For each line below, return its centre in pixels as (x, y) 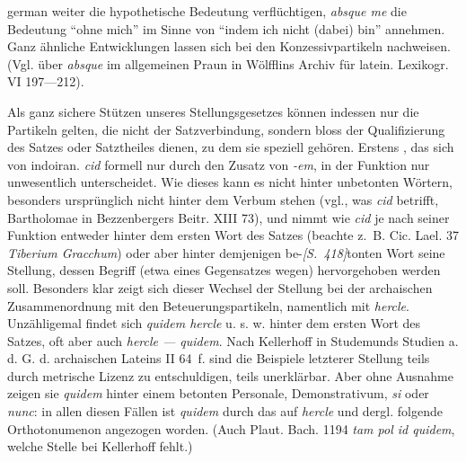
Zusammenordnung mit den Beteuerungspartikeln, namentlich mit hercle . (208, 305)
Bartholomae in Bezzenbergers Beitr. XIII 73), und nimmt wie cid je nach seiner (229, 217)
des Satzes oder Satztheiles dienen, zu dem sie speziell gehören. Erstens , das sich (231, 147)
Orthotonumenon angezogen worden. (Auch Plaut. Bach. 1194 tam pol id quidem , (231, 428)
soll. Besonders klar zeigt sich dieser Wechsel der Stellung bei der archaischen (220, 287)
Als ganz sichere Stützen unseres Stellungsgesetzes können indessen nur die (213, 111)
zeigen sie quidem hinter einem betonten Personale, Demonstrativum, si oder (218, 393)
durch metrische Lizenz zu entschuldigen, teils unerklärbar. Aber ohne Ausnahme (230, 375)
